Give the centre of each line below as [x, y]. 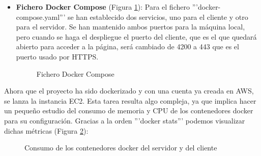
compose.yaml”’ [41, 17]
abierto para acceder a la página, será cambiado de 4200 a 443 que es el [127, 46]
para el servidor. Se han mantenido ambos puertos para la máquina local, [130, 27]
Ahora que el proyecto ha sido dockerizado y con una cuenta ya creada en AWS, [129, 91]
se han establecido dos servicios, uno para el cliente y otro [158, 17]
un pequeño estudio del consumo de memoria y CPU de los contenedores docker [129, 111]
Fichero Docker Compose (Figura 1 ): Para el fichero [103, 7]
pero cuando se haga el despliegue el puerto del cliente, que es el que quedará [136, 36]
